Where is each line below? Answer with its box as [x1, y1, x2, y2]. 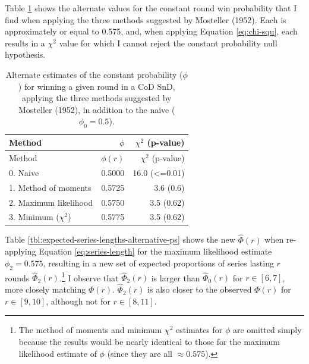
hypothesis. [5, 48, 46, 61]
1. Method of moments [9, 181, 92, 193]
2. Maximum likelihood [9, 196, 93, 208]
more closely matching [5, 283, 86, 296]
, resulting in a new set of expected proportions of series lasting [43, 256, 274, 269]
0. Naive [9, 166, 39, 178]
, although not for [46, 294, 111, 307]
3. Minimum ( [9, 211, 59, 223]
